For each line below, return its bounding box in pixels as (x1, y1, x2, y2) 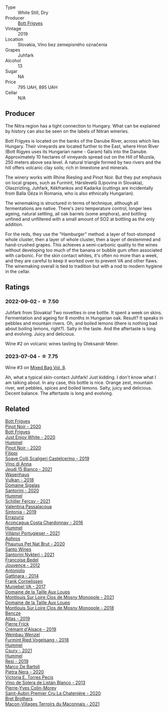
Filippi (5, 450, 18, 456)
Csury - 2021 (5, 647, 33, 653)
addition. (5, 221, 24, 227)
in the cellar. (5, 268, 31, 274)
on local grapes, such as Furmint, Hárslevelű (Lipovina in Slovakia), (5, 179, 144, 185)
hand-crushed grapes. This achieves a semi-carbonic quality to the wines (5, 242, 158, 248)
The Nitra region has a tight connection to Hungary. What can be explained (5, 123, 160, 129)
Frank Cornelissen (5, 578, 43, 584)
